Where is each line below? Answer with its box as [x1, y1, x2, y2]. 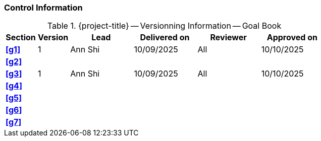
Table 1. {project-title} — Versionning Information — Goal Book [47, 21, 282, 31]
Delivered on [140, 32, 190, 43]
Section [6, 32, 36, 43]
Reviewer [210, 32, 247, 43]
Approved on [266, 32, 317, 43]
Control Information [4, 3, 83, 13]
